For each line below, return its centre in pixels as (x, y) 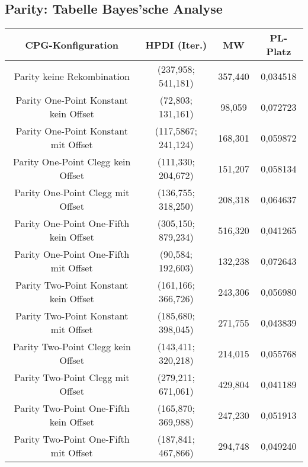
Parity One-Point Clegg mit (72, 193)
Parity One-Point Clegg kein (72, 162)
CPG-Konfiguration (72, 44)
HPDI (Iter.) (176, 44)
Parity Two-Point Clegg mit (72, 378)
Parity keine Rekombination (72, 76)
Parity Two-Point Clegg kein (72, 347)
